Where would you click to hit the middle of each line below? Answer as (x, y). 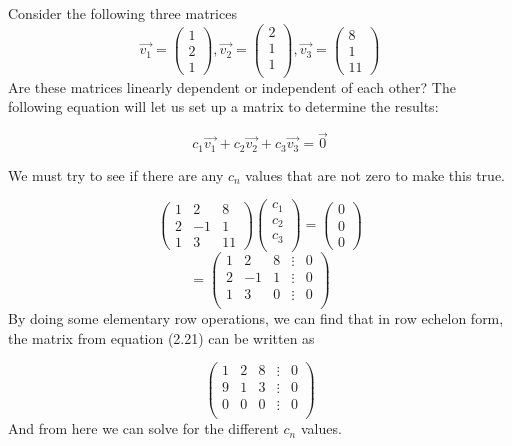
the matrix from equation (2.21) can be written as (161, 337)
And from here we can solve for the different (143, 428)
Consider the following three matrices (122, 13)
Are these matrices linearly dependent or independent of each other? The (232, 86)
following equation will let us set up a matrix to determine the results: (223, 106)
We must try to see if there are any (116, 174)
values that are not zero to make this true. (375, 174)
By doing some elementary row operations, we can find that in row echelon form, (256, 317)
